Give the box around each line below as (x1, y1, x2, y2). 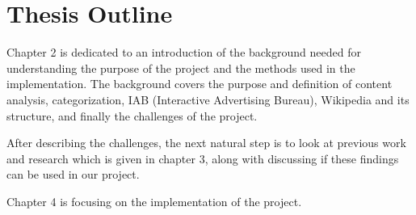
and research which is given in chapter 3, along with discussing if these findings (6, 150, 399, 167)
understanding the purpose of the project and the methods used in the (6, 59, 355, 76)
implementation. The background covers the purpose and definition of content (6, 75, 393, 92)
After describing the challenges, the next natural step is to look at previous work (6, 134, 406, 151)
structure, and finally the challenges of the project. (6, 107, 258, 124)
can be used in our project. (6, 166, 140, 183)
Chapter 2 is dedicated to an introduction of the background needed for (6, 44, 361, 61)
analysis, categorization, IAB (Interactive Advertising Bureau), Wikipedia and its (6, 91, 410, 107)
